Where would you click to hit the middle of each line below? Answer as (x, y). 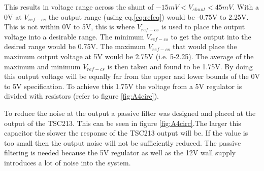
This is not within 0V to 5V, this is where (69, 27)
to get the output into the (211, 36)
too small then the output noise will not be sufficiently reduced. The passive (123, 142)
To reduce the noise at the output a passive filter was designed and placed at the (130, 113)
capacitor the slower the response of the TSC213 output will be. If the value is (126, 133)
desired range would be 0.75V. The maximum (75, 46)
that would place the (205, 46)
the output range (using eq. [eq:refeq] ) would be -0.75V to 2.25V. (148, 16)
